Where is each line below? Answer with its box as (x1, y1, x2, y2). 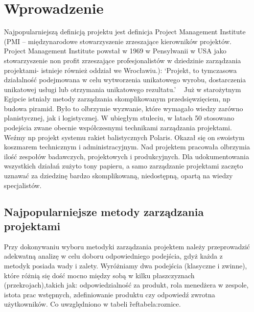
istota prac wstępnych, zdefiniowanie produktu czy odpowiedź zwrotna (4, 289, 215, 299)
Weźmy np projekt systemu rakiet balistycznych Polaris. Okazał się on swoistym (4, 132, 245, 142)
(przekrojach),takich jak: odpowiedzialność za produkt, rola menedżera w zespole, (4, 280, 249, 290)
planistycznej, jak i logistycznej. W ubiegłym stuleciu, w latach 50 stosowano (4, 113, 234, 123)
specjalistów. (4, 180, 42, 190)
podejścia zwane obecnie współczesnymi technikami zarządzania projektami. (4, 122, 232, 133)
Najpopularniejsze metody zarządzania (4, 204, 204, 219)
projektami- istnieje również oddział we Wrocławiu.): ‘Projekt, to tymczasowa (4, 65, 237, 75)
